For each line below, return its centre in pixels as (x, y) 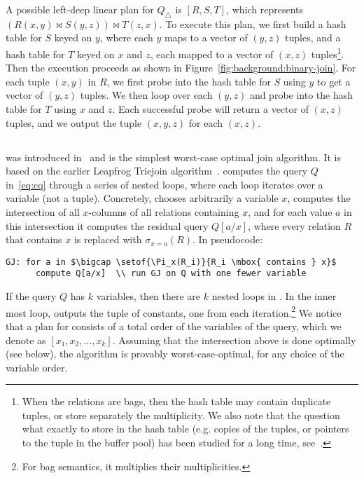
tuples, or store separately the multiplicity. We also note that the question (181, 415)
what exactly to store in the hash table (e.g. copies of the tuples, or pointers (185, 429)
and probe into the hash (301, 95)
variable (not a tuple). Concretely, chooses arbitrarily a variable (142, 198)
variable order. (37, 367)
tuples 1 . (328, 53)
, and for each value (290, 211)
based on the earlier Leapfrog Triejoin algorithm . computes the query (157, 171)
